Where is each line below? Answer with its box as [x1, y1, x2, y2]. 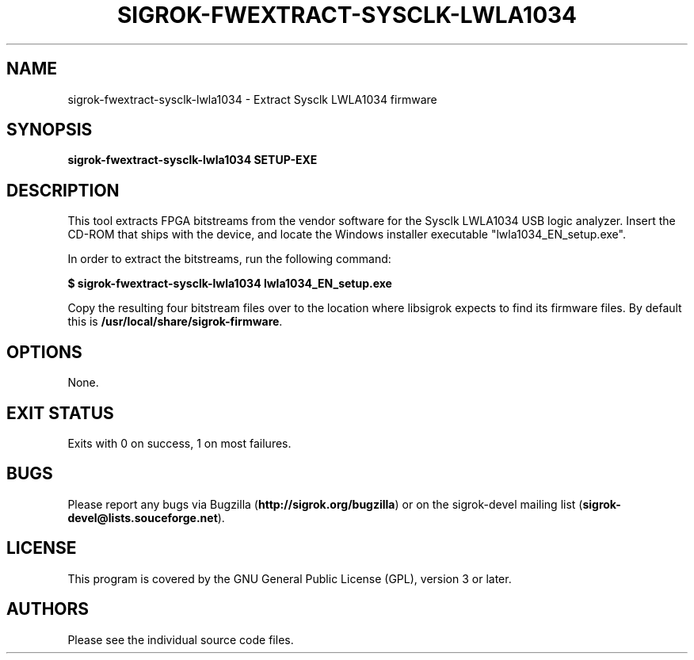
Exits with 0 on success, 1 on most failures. [67, 436, 292, 450]
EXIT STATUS [6, 402, 114, 423]
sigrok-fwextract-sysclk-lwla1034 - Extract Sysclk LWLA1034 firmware [67, 92, 437, 106]
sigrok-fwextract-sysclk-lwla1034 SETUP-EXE [67, 153, 318, 167]
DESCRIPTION [6, 180, 120, 200]
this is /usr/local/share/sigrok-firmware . [67, 315, 283, 329]
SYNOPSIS [6, 120, 93, 140]
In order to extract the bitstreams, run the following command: [67, 252, 391, 266]
